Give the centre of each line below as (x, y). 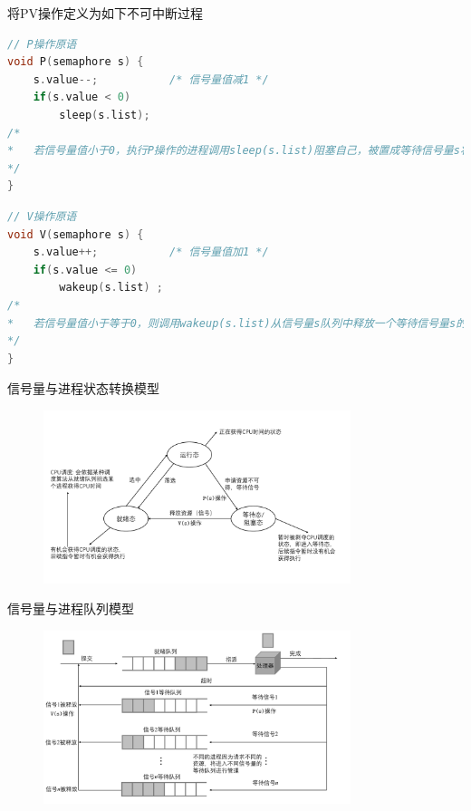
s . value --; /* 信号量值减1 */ (151, 79)
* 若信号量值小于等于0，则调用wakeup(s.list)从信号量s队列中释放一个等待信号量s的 (237, 323)
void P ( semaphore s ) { (76, 62)
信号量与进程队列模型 (71, 608)
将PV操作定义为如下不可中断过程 (106, 13)
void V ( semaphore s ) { (76, 234)
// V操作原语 (42, 216)
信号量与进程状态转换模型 (83, 388)
